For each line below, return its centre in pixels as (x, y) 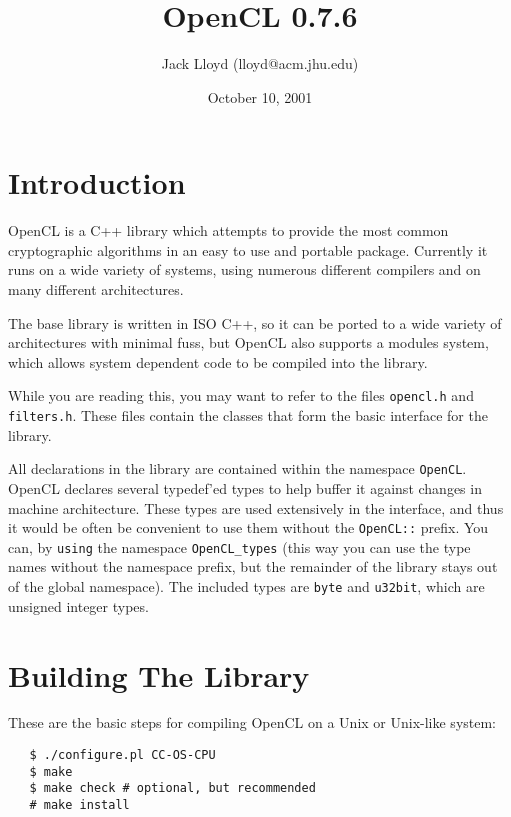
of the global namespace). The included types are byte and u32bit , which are (246, 586)
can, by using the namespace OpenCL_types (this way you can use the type (239, 546)
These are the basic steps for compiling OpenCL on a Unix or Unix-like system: (252, 722)
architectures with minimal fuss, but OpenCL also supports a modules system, (248, 342)
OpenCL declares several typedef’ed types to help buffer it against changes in (245, 487)
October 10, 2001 (260, 96)
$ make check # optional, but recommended (172, 788)
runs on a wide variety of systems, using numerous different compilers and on (244, 269)
